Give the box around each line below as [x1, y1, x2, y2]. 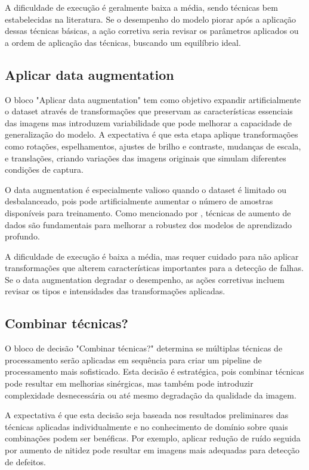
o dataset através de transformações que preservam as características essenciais [5, 105, 293, 117]
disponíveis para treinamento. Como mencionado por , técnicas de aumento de [5, 206, 291, 219]
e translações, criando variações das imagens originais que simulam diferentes [5, 151, 286, 164]
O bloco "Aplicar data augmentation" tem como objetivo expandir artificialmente [5, 93, 301, 105]
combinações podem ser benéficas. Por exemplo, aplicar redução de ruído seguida [5, 432, 301, 444]
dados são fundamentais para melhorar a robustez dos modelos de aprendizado [5, 218, 292, 231]
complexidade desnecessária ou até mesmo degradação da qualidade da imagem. [5, 388, 296, 401]
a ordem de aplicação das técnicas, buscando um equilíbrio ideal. [5, 36, 241, 48]
